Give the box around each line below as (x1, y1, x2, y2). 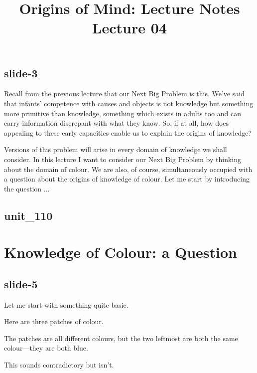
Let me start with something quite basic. (4, 299, 128, 310)
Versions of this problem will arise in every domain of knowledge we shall (4, 144, 227, 155)
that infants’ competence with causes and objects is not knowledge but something (4, 98, 254, 108)
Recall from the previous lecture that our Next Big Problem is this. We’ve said (4, 88, 245, 99)
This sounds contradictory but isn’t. (4, 360, 114, 370)
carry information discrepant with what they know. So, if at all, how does (4, 118, 229, 128)
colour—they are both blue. (4, 343, 88, 353)
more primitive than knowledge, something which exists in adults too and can (4, 108, 241, 118)
